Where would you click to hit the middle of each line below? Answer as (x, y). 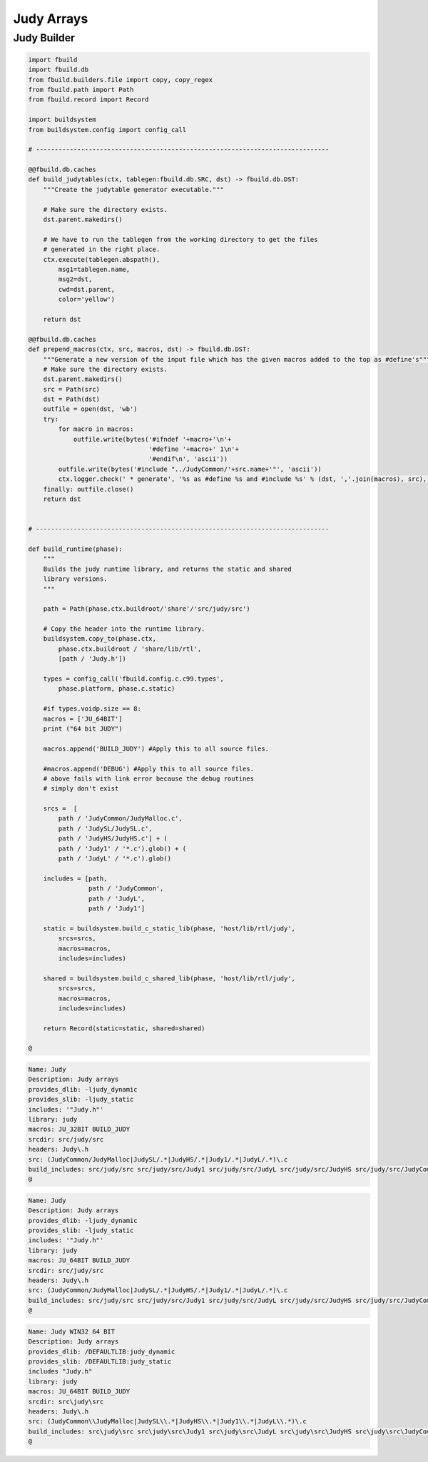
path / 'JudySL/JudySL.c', (105, 828)
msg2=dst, (75, 279)
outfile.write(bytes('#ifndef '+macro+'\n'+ (152, 439)
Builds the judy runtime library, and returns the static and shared (167, 569)
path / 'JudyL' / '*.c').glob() (114, 859)
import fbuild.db (58, 70)
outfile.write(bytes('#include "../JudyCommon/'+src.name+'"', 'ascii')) (190, 469)
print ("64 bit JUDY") (83, 729)
